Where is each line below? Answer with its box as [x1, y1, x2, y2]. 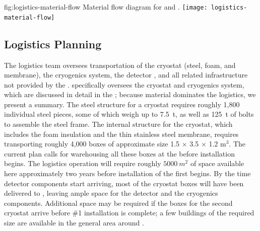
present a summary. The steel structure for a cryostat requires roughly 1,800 [4, 99, 240, 109]
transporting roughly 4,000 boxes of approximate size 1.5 [4, 138, 180, 149]
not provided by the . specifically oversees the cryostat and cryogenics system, [4, 79, 244, 90]
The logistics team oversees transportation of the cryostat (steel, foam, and [4, 59, 236, 70]
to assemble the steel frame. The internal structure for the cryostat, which [4, 119, 233, 129]
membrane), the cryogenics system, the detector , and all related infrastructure [4, 69, 248, 80]
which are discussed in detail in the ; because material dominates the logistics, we [4, 89, 256, 100]
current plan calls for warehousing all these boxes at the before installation [4, 148, 235, 159]
